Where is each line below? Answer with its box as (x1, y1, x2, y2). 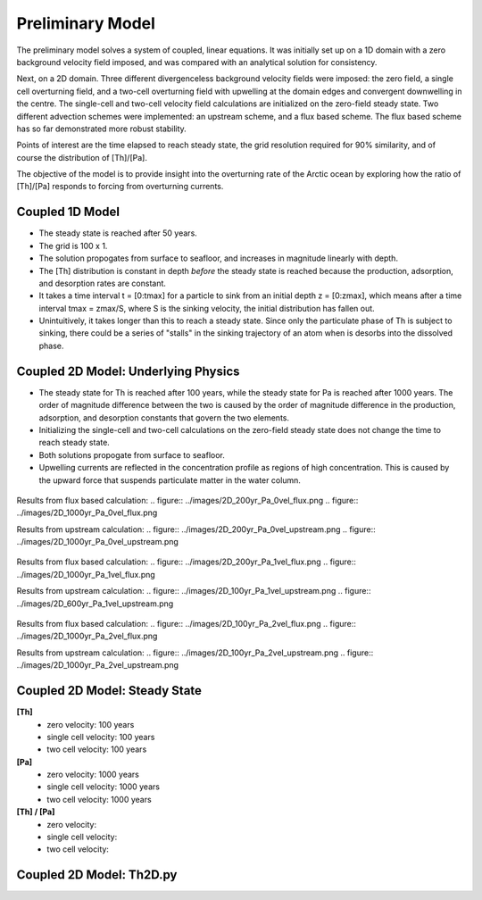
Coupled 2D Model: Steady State (16, 683, 203, 698)
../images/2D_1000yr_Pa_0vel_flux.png (16, 507, 158, 518)
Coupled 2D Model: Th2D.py (16, 867, 178, 883)
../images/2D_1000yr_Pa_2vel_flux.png (16, 630, 158, 642)
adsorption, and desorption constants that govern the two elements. (38, 412, 290, 423)
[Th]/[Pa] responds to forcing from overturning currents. (16, 181, 224, 192)
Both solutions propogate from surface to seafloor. (38, 449, 225, 460)
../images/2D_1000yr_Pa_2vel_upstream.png (16, 660, 179, 671)
